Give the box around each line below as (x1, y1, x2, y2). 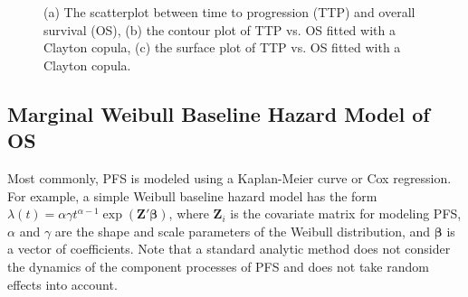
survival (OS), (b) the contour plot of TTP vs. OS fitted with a (43, 20, 396, 39)
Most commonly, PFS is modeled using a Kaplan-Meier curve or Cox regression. (7, 168, 452, 187)
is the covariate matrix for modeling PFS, (230, 204, 462, 223)
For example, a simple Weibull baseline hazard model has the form (7, 186, 377, 205)
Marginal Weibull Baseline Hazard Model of (7, 99, 430, 127)
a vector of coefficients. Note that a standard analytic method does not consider (7, 239, 451, 258)
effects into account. (7, 274, 118, 293)
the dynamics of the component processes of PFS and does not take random (7, 256, 429, 275)
